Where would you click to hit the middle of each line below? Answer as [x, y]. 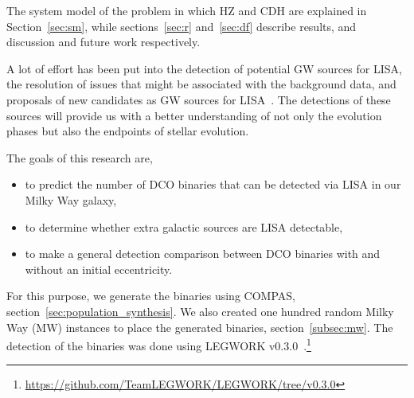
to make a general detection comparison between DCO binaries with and [203, 254]
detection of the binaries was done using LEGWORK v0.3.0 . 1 [159, 344]
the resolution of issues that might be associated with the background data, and [201, 84]
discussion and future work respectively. [103, 42]
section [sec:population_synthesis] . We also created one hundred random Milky [200, 311]
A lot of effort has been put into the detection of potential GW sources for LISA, [204, 68]
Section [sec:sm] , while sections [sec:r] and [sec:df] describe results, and [182, 26]
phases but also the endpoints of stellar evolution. [128, 131]
